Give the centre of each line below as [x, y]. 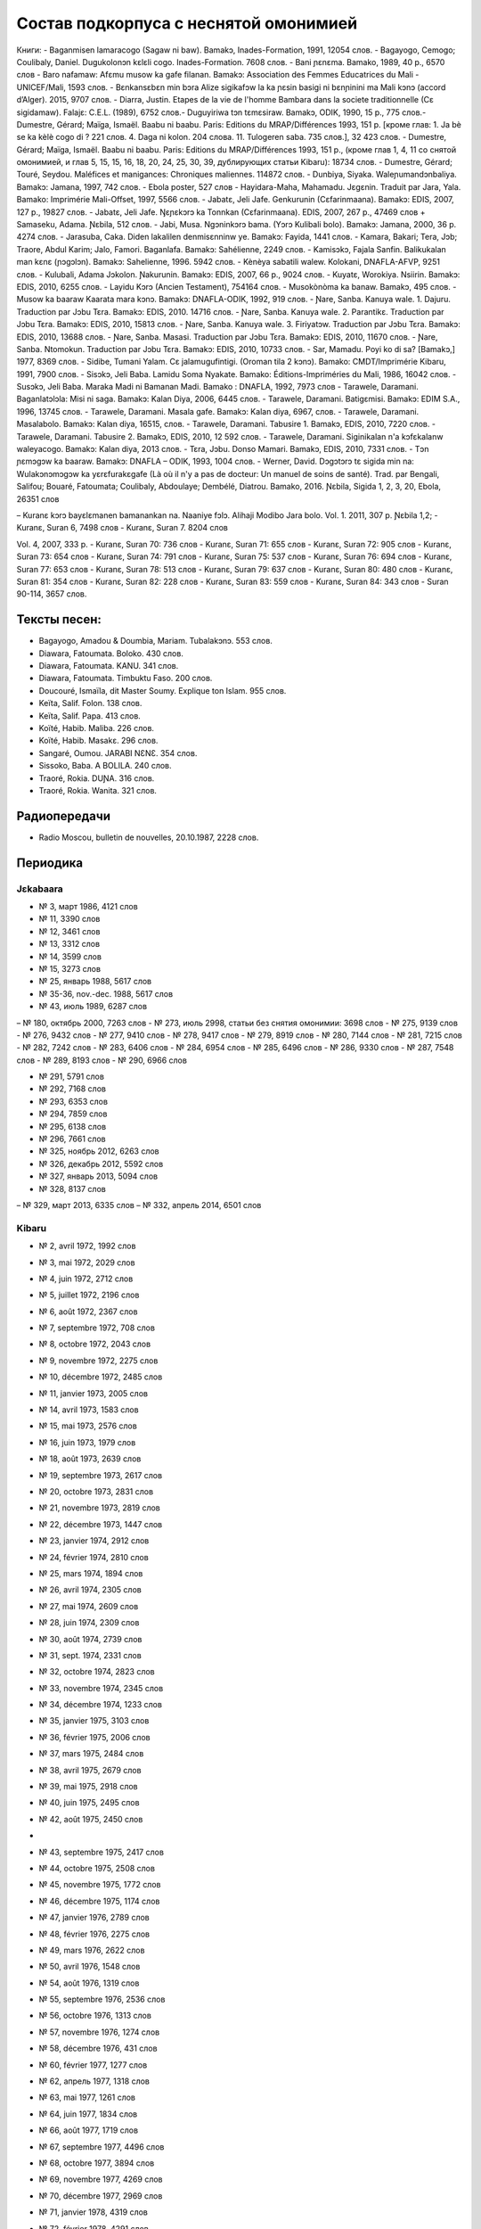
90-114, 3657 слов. [52, 594]
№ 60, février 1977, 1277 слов [93, 2065]
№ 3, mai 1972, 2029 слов [87, 1263]
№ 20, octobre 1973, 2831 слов [96, 1491]
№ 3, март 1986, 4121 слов [88, 906]
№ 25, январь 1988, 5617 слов [95, 982]
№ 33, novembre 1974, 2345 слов [101, 1688]
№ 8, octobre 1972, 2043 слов [95, 1344]
